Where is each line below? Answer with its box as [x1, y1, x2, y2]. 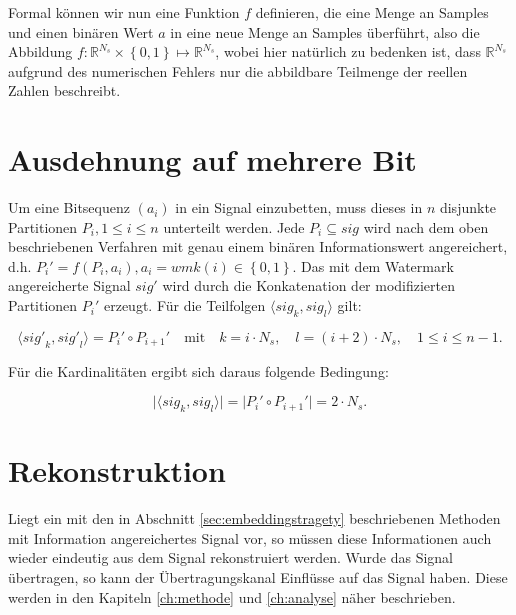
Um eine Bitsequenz [8, 197, 130, 218]
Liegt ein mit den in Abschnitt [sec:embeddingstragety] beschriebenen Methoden [8, 508, 501, 529]
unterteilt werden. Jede [163, 216, 305, 237]
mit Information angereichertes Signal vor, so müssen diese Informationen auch [8, 527, 492, 548]
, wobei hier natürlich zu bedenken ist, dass [215, 41, 481, 62]
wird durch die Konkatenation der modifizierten [162, 275, 456, 296]
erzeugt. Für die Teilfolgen [103, 295, 266, 316]
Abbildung [8, 41, 73, 62]
